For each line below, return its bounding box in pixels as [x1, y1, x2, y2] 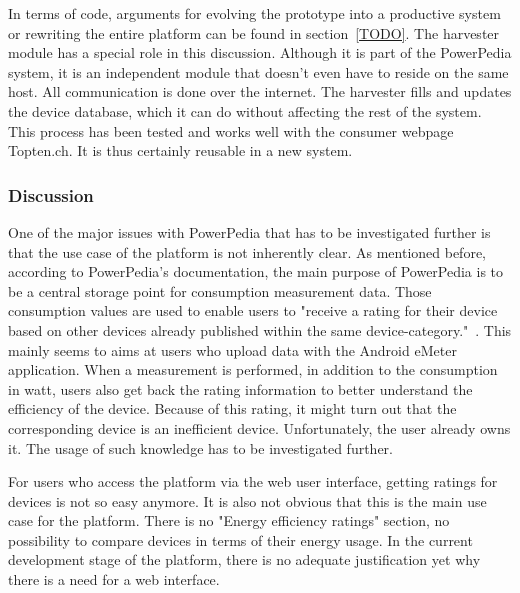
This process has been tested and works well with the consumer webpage [8, 120, 454, 141]
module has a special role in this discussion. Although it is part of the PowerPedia [8, 42, 512, 63]
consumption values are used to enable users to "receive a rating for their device [8, 300, 498, 321]
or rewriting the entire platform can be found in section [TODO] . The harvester [8, 22, 500, 43]
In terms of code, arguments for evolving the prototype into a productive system [8, 3, 501, 23]
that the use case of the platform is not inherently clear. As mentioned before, [8, 241, 487, 262]
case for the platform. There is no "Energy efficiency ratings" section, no [8, 510, 450, 531]
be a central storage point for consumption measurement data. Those [8, 280, 432, 301]
